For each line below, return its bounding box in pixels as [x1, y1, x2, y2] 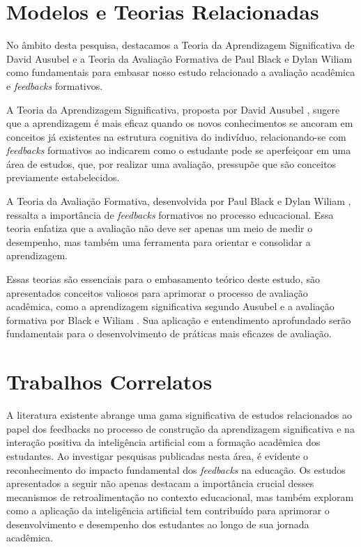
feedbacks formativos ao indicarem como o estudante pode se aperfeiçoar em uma [6, 143, 351, 157]
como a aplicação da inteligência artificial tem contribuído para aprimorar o [6, 503, 330, 518]
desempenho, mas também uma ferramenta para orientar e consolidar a [6, 234, 311, 249]
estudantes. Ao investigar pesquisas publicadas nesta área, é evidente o [6, 448, 309, 463]
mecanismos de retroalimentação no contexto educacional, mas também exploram [6, 489, 354, 504]
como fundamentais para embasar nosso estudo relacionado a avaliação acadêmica [6, 65, 355, 79]
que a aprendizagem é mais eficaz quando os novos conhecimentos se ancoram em [6, 116, 353, 130]
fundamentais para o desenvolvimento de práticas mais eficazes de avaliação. [6, 326, 332, 341]
